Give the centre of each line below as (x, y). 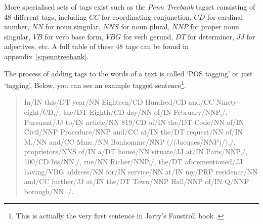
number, (17, 27)
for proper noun (215, 27)
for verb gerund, (148, 36)
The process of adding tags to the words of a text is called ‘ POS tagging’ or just (128, 73)
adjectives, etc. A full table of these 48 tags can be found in (96, 46)
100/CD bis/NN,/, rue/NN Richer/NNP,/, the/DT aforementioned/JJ (134, 161)
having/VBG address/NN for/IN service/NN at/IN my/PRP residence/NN (141, 171)
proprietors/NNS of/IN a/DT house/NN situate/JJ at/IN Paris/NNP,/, (136, 151)
